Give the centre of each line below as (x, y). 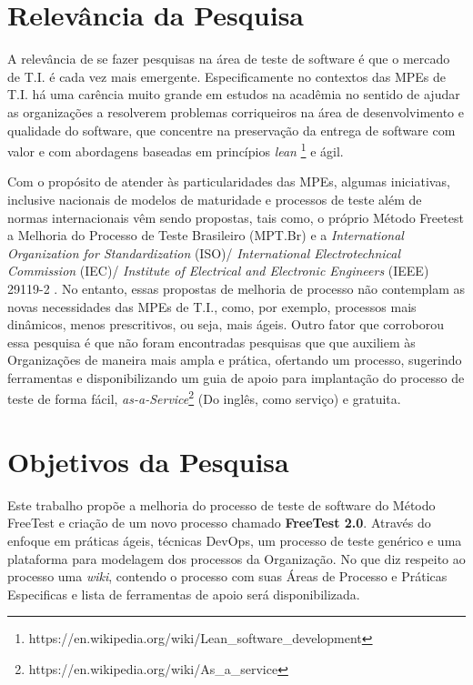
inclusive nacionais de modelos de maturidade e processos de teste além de (215, 199)
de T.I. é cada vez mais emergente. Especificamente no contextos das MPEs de (226, 76)
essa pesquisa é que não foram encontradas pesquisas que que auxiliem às (211, 342)
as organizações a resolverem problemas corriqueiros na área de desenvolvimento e (236, 111)
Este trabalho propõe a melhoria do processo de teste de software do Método (221, 504)
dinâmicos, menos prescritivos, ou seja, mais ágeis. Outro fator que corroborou (226, 324)
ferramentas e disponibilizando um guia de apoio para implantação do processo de (236, 377)
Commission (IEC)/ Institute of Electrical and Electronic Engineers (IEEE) (218, 271)
